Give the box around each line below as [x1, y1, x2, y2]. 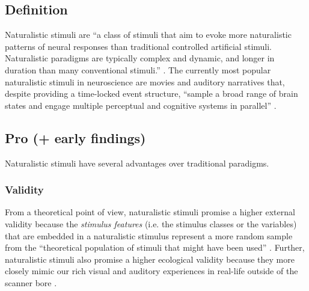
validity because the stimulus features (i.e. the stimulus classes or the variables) [5, 217, 297, 230]
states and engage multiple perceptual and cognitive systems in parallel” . [5, 99, 277, 111]
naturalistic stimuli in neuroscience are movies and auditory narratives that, [5, 75, 285, 88]
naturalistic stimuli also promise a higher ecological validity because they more [5, 253, 295, 265]
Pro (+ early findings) [5, 128, 146, 147]
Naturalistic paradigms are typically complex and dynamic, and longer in [5, 52, 275, 64]
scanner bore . [5, 276, 57, 289]
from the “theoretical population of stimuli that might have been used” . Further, [5, 241, 305, 254]
